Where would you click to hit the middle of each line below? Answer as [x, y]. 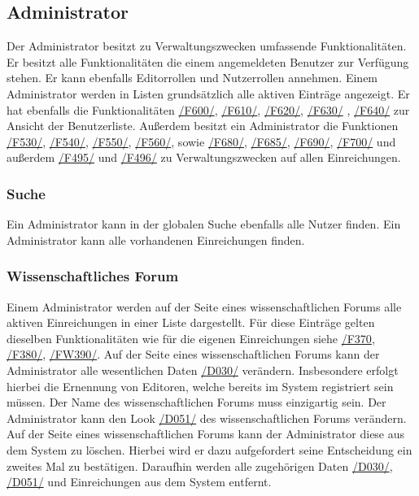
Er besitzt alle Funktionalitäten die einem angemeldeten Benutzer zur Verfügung [208, 61]
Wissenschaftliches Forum [93, 276]
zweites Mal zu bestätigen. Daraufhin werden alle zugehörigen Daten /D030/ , [200, 466]
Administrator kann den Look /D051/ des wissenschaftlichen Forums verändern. [207, 418]
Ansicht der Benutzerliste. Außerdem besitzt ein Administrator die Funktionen [203, 126]
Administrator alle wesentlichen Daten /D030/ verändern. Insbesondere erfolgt [203, 370]
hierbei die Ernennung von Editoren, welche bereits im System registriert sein [200, 386]
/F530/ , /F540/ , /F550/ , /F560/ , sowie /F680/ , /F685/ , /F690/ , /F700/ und [201, 141]
